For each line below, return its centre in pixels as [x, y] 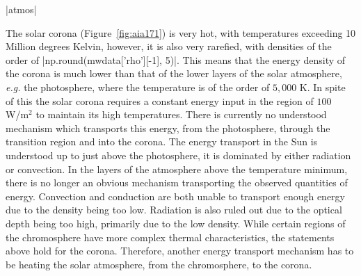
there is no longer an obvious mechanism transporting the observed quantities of [177, 182]
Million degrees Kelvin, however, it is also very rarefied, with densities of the [169, 46]
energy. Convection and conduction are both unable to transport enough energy [175, 196]
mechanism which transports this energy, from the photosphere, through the [168, 128]
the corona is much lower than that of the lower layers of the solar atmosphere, [174, 73]
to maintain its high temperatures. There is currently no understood [181, 114]
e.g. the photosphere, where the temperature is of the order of [138, 87]
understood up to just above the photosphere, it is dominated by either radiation [178, 155]
